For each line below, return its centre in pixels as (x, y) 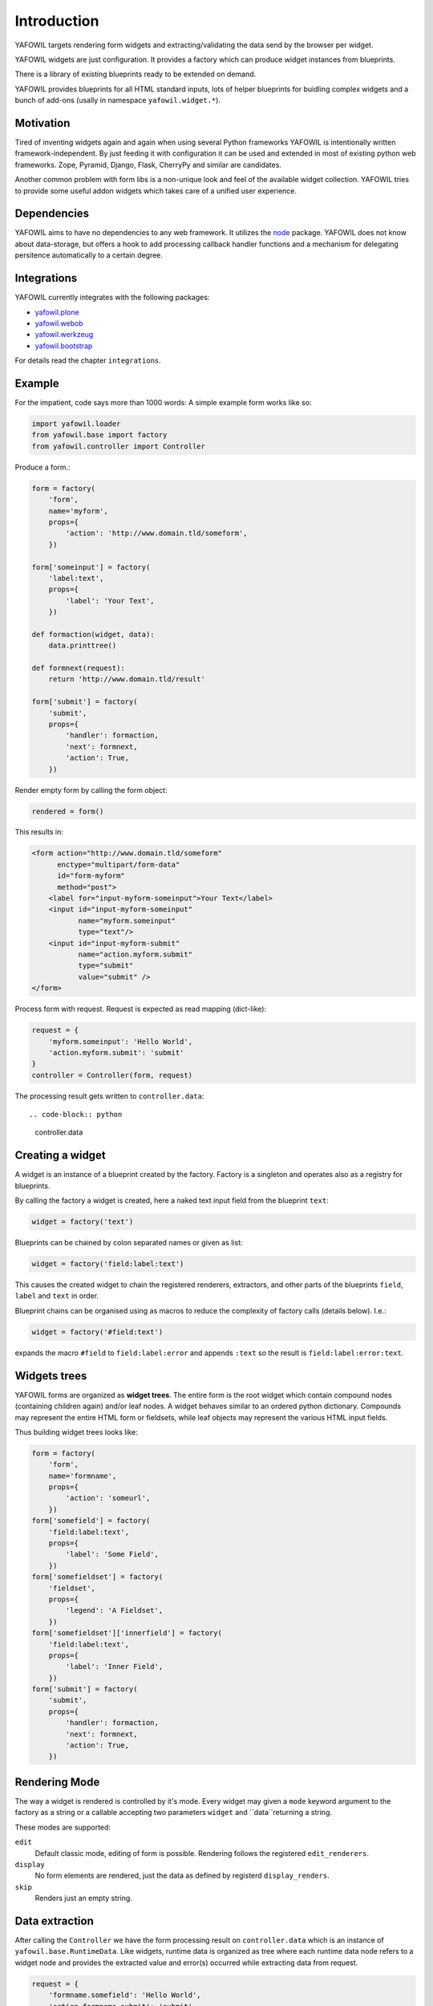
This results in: (39, 832)
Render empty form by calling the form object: (91, 790)
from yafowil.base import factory (99, 435)
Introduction (57, 21)
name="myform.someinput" (127, 920)
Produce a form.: (43, 467)
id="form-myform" (91, 876)
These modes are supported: (63, 1827)
